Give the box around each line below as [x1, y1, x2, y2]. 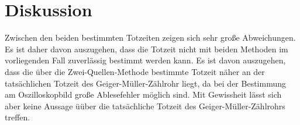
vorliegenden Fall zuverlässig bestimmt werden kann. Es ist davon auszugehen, [5, 54, 286, 66]
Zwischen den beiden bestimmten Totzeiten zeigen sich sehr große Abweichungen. [5, 31, 296, 44]
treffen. [5, 111, 30, 123]
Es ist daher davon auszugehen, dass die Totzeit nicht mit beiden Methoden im [5, 42, 288, 55]
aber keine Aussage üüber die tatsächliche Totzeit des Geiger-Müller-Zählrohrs [5, 99, 285, 112]
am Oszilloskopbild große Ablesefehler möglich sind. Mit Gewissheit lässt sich [5, 88, 282, 101]
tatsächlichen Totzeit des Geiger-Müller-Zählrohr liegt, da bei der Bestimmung [5, 77, 286, 89]
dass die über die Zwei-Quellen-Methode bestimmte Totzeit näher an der [5, 65, 265, 77]
